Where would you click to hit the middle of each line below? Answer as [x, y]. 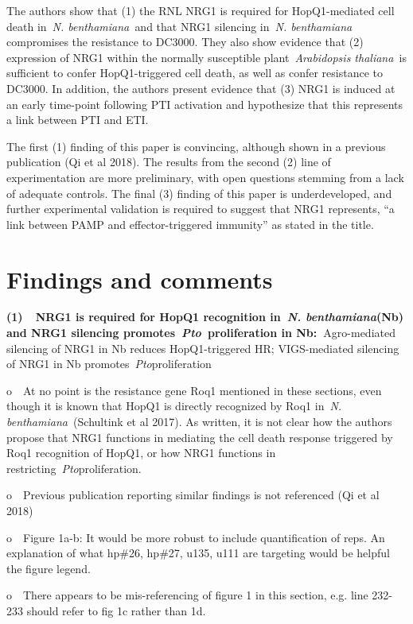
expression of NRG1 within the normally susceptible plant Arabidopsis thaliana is [206, 57]
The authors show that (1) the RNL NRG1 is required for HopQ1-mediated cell [201, 10]
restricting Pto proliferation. [74, 468]
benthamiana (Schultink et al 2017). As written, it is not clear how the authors [199, 421]
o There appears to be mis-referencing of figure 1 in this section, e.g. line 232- [200, 595]
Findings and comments [140, 279]
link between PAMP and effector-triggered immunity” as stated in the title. [190, 224]
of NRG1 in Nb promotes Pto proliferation [109, 364]
